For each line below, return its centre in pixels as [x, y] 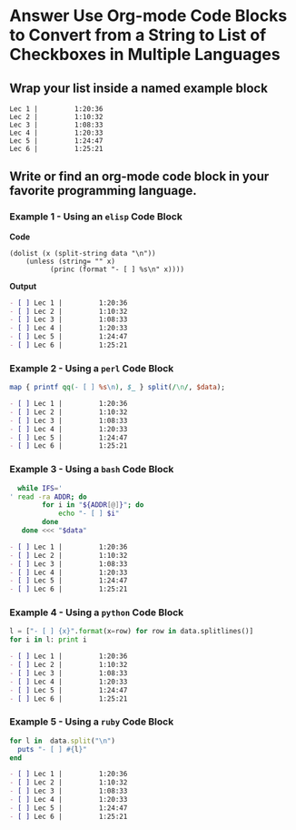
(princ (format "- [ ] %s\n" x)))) [117, 269]
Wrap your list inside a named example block [138, 88]
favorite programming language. [103, 191]
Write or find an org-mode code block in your [139, 177]
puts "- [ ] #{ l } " [53, 749]
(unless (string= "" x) [71, 261]
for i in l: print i [49, 640]
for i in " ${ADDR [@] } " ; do [93, 505]
